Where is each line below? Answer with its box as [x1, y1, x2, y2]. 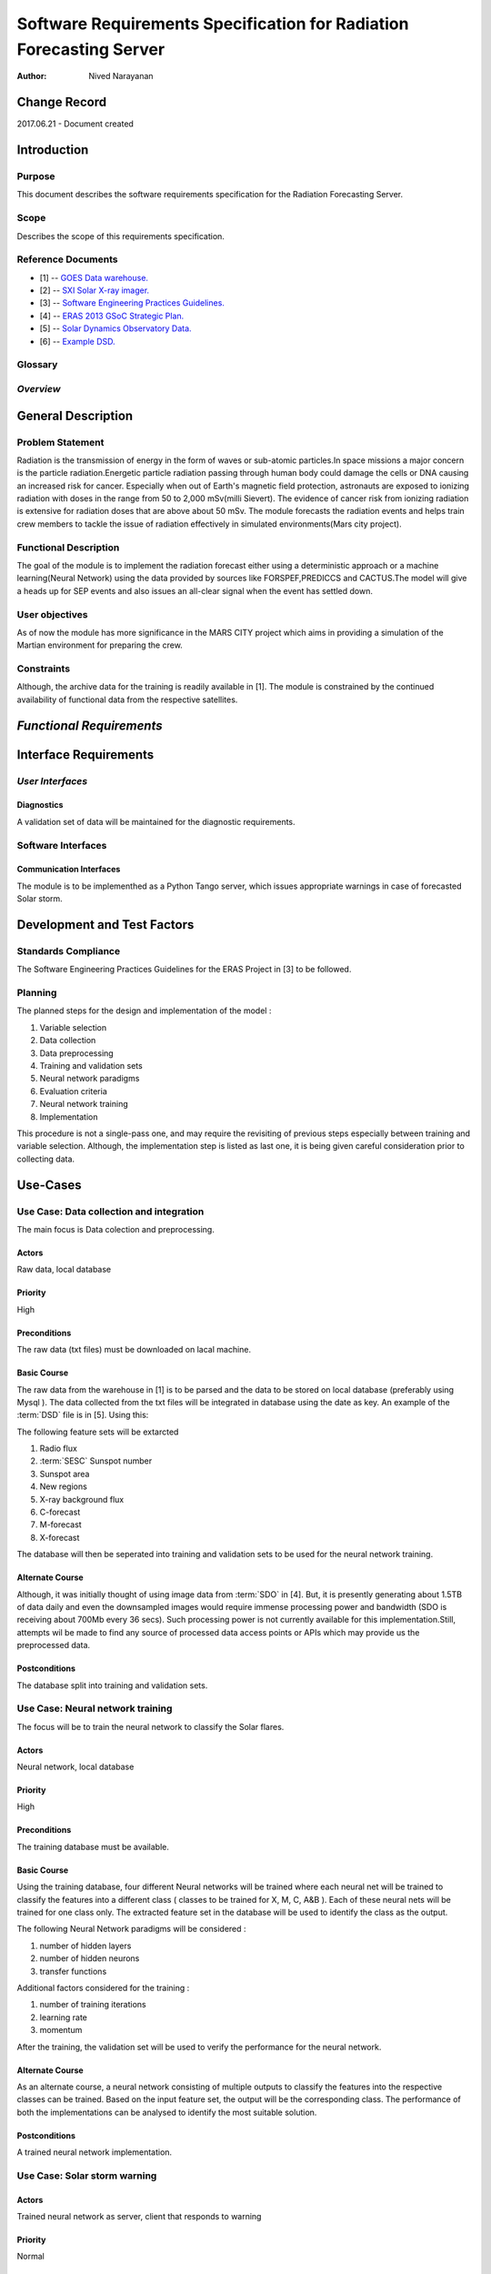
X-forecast [39, 1532, 80, 1543]
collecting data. [16, 1153, 75, 1164]
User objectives [16, 608, 88, 620]
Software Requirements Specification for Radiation [16, 14, 409, 34]
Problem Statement [16, 436, 105, 448]
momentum [39, 2025, 83, 2036]
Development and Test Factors [16, 917, 195, 932]
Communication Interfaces [16, 864, 121, 875]
